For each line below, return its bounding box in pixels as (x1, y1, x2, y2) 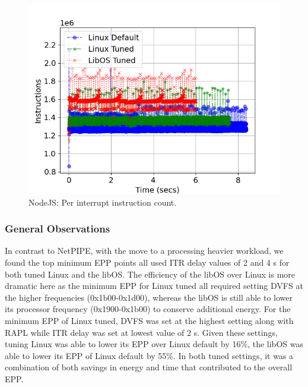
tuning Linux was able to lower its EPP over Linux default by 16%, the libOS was (5, 338, 303, 350)
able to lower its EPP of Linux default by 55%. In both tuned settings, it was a (5, 349, 294, 361)
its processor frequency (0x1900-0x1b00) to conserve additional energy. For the (5, 303, 291, 315)
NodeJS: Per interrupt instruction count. (28, 196, 177, 208)
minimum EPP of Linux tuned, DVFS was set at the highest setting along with (5, 314, 294, 326)
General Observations (5, 221, 110, 236)
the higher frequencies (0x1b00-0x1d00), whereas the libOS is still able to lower (5, 291, 293, 303)
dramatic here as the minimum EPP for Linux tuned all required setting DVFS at (5, 279, 303, 292)
